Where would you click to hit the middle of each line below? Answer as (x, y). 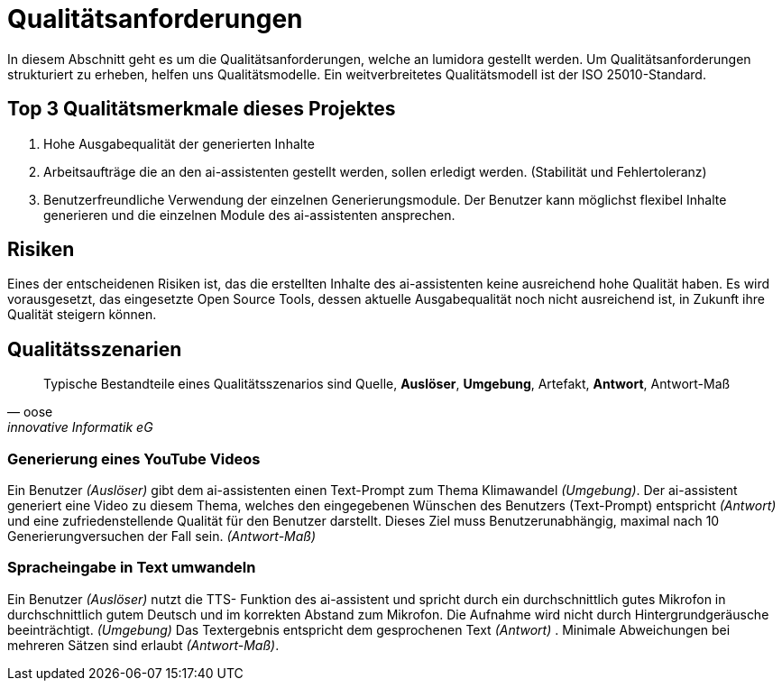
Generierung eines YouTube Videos (134, 459)
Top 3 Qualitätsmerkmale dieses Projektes (202, 109)
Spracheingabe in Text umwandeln (132, 568)
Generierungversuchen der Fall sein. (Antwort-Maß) (162, 537)
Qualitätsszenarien (95, 349)
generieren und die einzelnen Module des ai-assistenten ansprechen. (249, 215)
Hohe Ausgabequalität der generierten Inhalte (179, 143)
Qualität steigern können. (82, 315)
